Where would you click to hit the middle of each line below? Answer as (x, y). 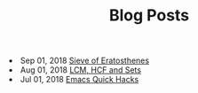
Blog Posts (149, 15)
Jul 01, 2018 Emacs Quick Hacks (80, 80)
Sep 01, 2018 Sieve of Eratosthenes (85, 61)
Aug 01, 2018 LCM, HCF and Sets (81, 70)
